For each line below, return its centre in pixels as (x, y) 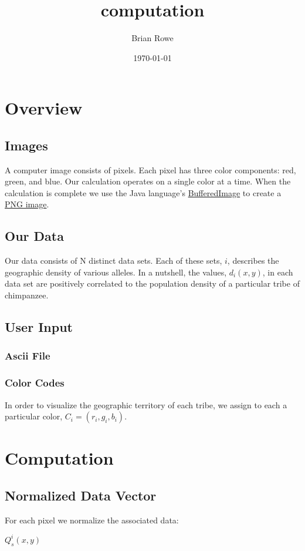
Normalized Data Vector (81, 495)
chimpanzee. (27, 295)
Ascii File (28, 356)
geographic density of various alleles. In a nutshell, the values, (116, 272)
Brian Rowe (152, 38)
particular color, (34, 416)
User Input (39, 327)
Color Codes (35, 383)
